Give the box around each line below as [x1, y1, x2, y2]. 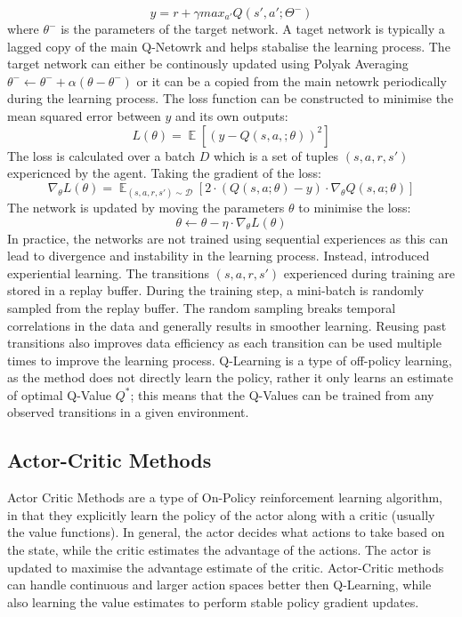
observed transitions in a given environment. [7, 403, 249, 421]
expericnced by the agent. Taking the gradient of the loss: [7, 164, 321, 182]
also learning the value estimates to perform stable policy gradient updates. [7, 592, 419, 611]
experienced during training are [283, 263, 456, 282]
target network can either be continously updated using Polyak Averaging [7, 54, 409, 73]
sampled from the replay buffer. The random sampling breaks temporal [7, 298, 396, 317]
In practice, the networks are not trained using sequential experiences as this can [7, 228, 449, 247]
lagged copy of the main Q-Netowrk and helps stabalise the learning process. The [7, 36, 450, 55]
